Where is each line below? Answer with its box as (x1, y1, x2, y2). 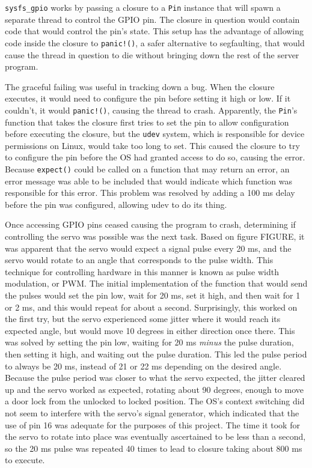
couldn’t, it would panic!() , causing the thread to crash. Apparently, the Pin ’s (5, 103, 298, 116)
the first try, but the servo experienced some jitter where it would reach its (5, 312, 281, 325)
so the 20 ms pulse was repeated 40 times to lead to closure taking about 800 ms (5, 442, 302, 454)
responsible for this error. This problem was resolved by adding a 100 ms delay (5, 186, 295, 199)
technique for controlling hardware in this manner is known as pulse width (5, 265, 279, 278)
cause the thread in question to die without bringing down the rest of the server (5, 48, 299, 61)
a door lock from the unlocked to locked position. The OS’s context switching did (5, 395, 305, 407)
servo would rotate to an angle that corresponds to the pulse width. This (5, 254, 274, 266)
